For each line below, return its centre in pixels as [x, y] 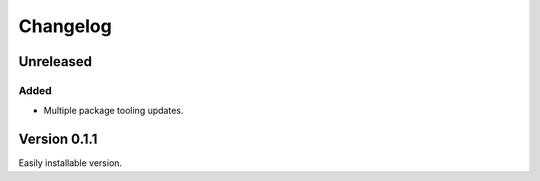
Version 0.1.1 [58, 139]
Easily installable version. [70, 163]
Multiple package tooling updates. [113, 111]
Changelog [65, 26]
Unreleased [55, 61]
